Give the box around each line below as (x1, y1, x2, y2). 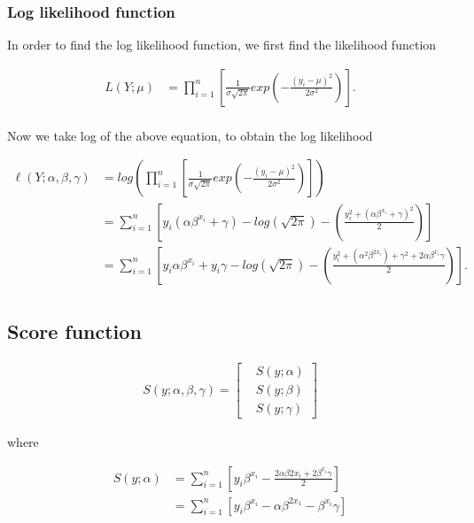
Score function (7, 317, 142, 344)
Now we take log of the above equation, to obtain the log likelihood (7, 126, 373, 144)
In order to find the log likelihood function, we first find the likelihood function (7, 35, 437, 54)
